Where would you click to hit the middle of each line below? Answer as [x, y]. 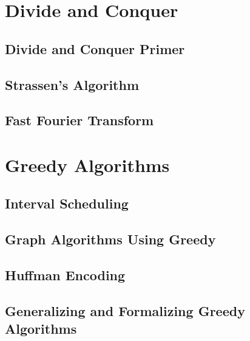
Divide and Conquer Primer [95, 48]
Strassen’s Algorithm [72, 84]
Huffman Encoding [65, 275]
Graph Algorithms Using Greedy [110, 239]
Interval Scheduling [67, 203]
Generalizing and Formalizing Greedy [125, 310]
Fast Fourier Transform [79, 120]
